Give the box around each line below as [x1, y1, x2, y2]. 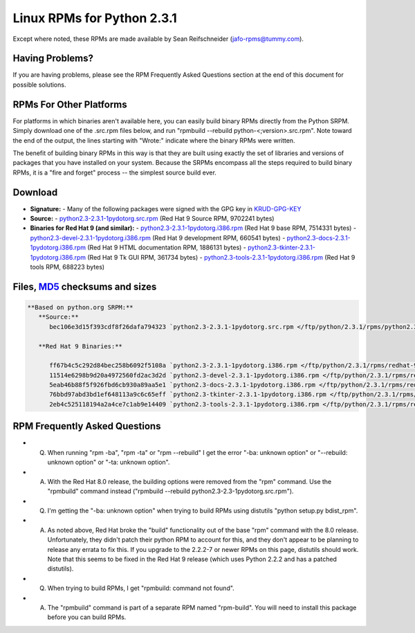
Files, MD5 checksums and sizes [12, 280, 157, 292]
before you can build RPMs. [47, 613, 127, 621]
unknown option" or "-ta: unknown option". [47, 458, 170, 467]
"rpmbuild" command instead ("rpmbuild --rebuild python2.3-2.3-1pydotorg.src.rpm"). [47, 487, 294, 495]
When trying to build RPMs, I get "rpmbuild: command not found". [47, 584, 234, 592]
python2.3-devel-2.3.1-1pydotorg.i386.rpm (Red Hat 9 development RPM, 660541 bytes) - [30, 233, 286, 242]
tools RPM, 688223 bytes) [30, 262, 105, 271]
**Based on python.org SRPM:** [27, 303, 134, 311]
